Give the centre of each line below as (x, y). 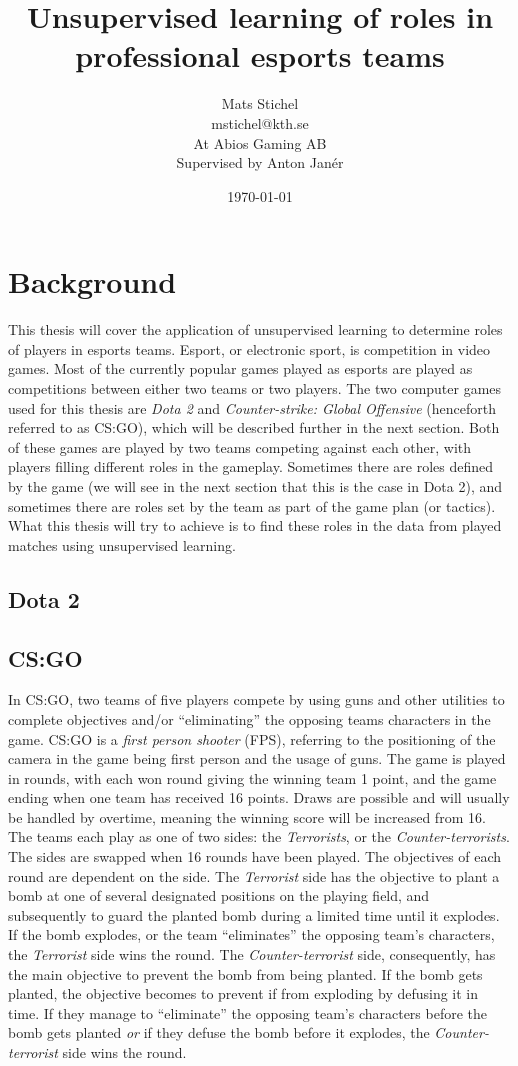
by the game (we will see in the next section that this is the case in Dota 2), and (255, 485)
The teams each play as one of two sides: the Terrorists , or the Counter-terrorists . (259, 836)
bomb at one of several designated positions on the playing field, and (219, 895)
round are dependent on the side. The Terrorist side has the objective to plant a (254, 875)
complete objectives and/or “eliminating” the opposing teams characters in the (249, 718)
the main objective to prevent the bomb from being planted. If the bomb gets (245, 973)
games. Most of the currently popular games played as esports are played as (240, 368)
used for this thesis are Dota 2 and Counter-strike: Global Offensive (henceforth (252, 407)
